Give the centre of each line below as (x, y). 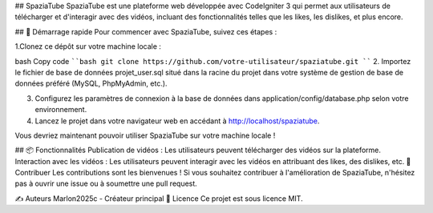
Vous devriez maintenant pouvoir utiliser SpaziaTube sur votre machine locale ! (145, 135)
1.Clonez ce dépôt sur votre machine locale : (88, 46)
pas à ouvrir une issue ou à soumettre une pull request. (106, 183)
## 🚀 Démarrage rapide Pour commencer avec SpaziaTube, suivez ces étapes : (146, 31)
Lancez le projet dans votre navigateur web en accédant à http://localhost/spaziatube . (177, 121)
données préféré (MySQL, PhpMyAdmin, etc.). (91, 83)
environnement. (61, 110)
